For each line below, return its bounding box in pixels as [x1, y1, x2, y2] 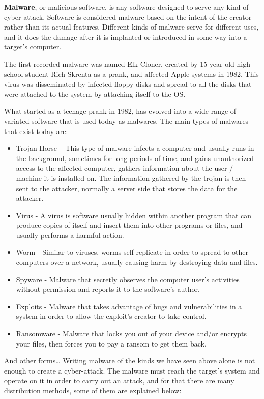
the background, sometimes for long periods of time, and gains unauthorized [16, 152, 254, 163]
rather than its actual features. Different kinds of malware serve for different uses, [4, 21, 259, 32]
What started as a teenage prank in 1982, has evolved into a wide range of [4, 105, 237, 116]
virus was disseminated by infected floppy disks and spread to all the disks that [4, 78, 252, 89]
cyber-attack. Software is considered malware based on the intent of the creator [4, 11, 252, 22]
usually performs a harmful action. [16, 229, 124, 240]
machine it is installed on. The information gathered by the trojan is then [16, 172, 246, 183]
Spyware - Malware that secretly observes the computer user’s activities [16, 274, 240, 284]
